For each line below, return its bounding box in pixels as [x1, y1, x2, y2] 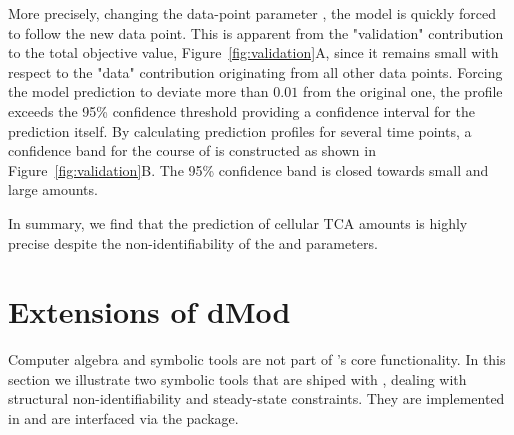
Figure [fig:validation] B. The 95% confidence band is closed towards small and [8, 159, 489, 180]
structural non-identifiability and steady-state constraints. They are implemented [8, 388, 505, 409]
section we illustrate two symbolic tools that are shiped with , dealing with [8, 368, 467, 389]
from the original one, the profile [302, 81, 503, 102]
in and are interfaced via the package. [8, 408, 239, 429]
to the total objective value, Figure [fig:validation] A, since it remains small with [8, 42, 499, 63]
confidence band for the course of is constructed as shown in [8, 140, 376, 161]
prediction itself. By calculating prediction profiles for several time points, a [8, 120, 472, 141]
